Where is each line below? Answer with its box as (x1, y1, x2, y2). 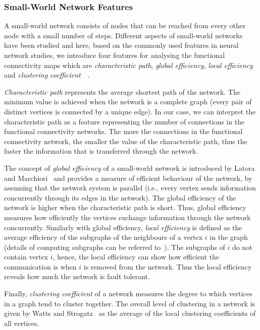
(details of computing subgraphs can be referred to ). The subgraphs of (4, 241, 225, 252)
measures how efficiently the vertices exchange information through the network (4, 212, 251, 222)
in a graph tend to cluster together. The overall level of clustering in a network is (4, 298, 255, 308)
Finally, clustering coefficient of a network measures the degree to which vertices (4, 288, 252, 299)
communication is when (4, 261, 77, 272)
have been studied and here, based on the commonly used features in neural (4, 40, 239, 50)
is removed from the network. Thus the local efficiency (83, 261, 252, 272)
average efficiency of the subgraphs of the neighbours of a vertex (4, 232, 203, 242)
